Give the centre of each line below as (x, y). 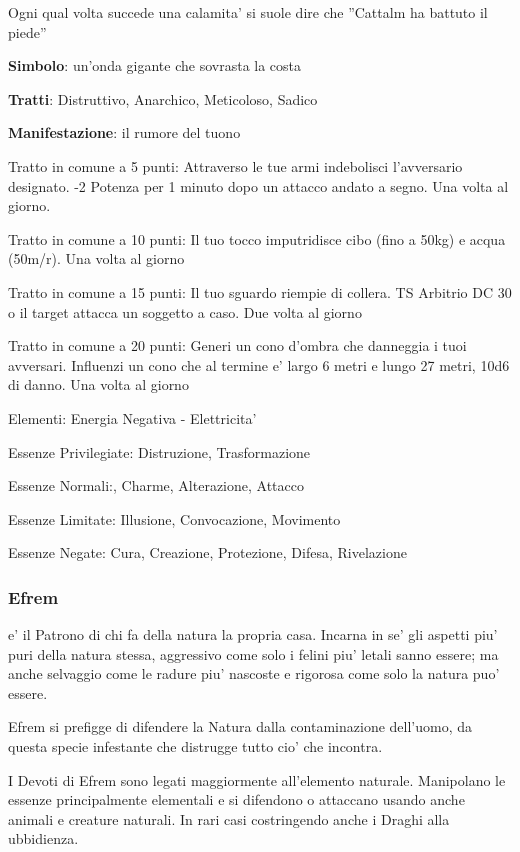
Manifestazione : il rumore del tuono (124, 132)
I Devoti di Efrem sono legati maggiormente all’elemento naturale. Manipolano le (257, 779)
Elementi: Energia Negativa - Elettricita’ (132, 417)
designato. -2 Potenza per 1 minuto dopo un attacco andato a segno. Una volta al (258, 185)
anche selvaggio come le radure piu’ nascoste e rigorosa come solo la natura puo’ (254, 673)
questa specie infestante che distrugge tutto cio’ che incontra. (195, 746)
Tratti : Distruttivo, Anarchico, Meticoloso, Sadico (163, 98)
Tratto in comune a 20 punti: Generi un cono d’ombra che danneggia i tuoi (237, 345)
